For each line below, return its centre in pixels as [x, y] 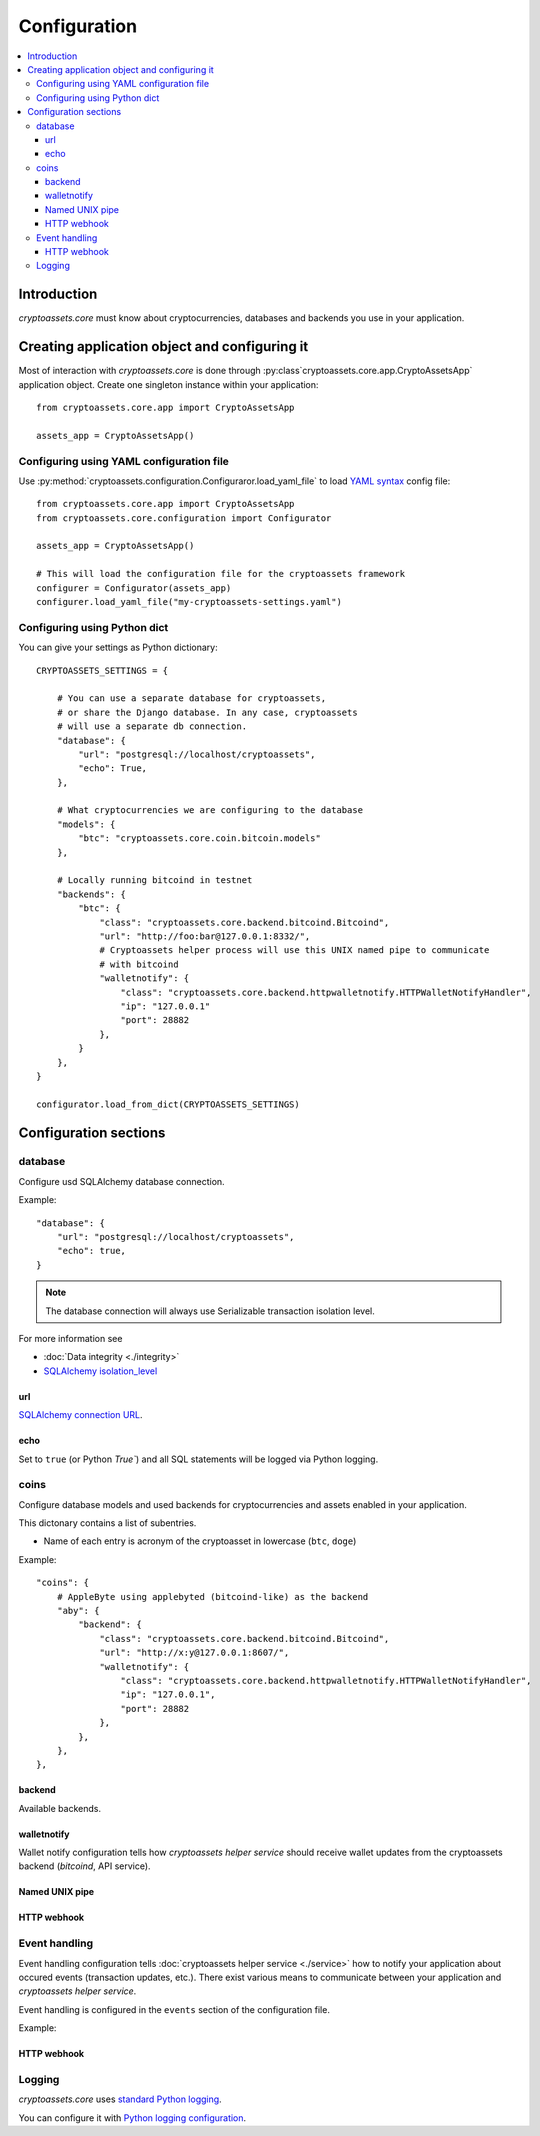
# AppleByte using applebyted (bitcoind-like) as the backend [212, 1596]
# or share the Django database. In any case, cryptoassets [207, 712]
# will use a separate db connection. [152, 726]
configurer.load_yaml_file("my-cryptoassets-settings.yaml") [189, 602]
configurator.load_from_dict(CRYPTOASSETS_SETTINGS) [168, 1104]
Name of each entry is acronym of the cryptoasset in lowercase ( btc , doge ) [200, 1541]
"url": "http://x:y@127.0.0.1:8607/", [194, 1653]
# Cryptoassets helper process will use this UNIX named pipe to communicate [294, 950]
